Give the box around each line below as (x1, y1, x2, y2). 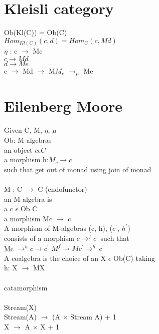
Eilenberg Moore (4, 96, 123, 116)
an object (4, 144, 33, 155)
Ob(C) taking (113, 252, 155, 263)
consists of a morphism (4, 232, 74, 243)
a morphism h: (4, 154, 49, 165)
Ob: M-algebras (4, 135, 52, 145)
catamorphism (4, 282, 48, 292)
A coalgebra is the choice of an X (4, 252, 106, 263)
